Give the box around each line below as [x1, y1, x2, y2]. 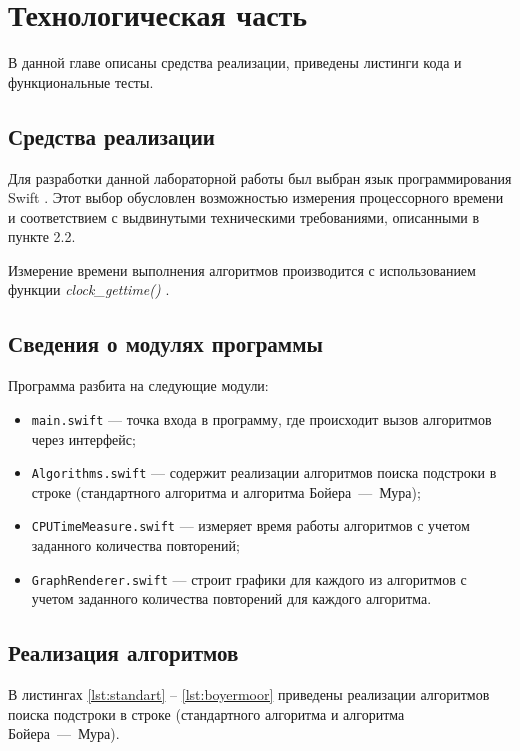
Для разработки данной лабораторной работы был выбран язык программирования [8, 167, 512, 188]
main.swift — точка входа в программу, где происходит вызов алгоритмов [31, 408, 492, 429]
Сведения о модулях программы [8, 328, 323, 359]
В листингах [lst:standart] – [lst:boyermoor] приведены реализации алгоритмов [8, 684, 490, 705]
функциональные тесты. [8, 71, 154, 92]
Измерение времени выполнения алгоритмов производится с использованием [8, 259, 476, 280]
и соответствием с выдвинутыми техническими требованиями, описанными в [8, 206, 480, 227]
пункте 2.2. [8, 226, 76, 247]
